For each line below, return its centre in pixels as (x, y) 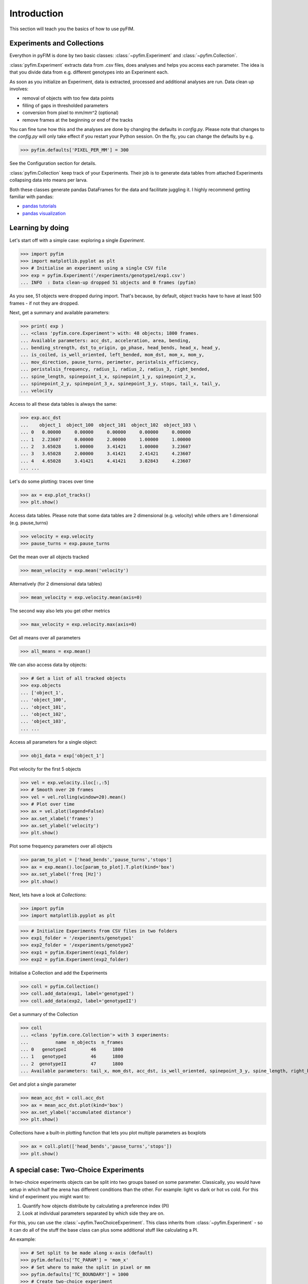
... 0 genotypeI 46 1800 (72, 1049)
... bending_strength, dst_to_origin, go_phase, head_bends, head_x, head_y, (120, 348)
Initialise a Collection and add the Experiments (59, 973)
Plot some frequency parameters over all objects (61, 846)
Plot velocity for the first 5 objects (45, 769)
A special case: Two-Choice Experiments (77, 1170)
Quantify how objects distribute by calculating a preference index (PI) (96, 1206)
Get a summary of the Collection (44, 1014)
